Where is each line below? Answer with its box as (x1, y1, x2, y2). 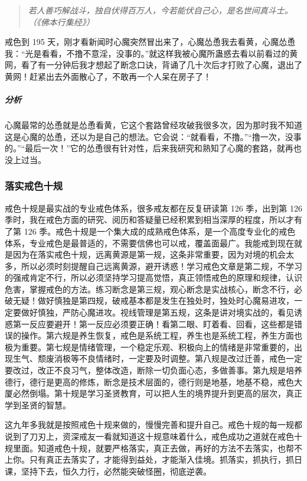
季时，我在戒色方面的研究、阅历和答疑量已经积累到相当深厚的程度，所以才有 (5, 213, 302, 226)
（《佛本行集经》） (28, 15, 94, 28)
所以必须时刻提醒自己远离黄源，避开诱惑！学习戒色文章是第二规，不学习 (21, 259, 302, 272)
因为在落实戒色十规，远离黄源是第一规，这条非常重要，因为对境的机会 (12, 248, 286, 261)
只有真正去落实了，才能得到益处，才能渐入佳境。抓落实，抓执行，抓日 (29, 453, 302, 466)
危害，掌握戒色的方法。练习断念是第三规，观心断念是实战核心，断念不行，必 (5, 282, 302, 295)
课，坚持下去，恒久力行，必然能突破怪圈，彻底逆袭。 (5, 464, 211, 477)
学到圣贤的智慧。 (5, 398, 71, 411)
